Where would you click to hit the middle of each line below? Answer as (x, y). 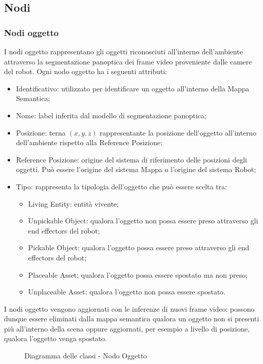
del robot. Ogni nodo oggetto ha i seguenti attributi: (86, 71)
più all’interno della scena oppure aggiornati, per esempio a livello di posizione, (127, 328)
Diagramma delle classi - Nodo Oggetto (86, 356)
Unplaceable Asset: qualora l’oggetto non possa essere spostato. (127, 292)
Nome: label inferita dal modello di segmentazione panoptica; (111, 115)
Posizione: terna (41, 132)
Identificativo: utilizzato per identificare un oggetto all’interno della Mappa (133, 88)
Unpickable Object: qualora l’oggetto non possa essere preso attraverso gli (143, 221)
